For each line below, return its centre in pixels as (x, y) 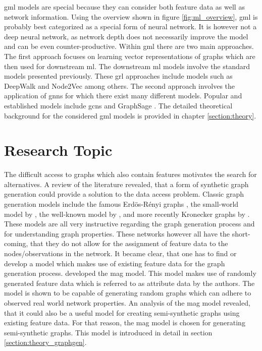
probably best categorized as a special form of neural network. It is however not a (130, 26)
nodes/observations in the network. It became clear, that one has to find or (120, 253)
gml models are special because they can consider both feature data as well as (124, 7)
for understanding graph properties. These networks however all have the (117, 233)
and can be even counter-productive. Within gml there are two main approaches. (129, 46)
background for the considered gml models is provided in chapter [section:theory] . (130, 115)
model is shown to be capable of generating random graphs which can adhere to (128, 293)
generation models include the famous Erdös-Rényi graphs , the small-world (121, 204)
